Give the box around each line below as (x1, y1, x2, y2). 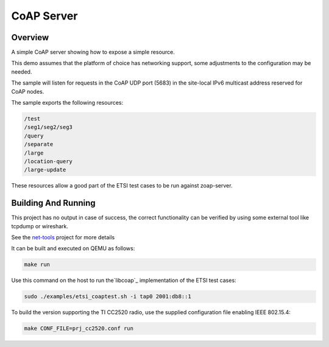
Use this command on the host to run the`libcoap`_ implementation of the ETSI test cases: (11, 277, 237, 284)
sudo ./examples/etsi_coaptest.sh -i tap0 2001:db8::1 (24, 293, 191, 300)
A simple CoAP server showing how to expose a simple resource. (11, 49, 175, 56)
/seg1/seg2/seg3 (24, 124, 73, 131)
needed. (11, 68, 32, 75)
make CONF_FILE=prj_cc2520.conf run (24, 325, 134, 332)
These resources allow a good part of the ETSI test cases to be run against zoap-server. (11, 182, 233, 189)
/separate (24, 141, 54, 148)
